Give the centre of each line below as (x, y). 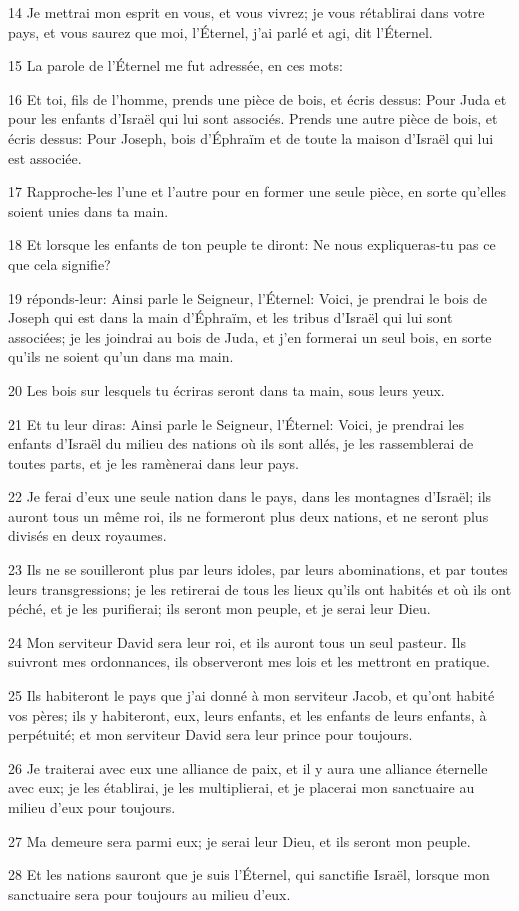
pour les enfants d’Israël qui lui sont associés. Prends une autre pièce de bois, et (253, 118)
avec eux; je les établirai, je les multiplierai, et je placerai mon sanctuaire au (241, 787)
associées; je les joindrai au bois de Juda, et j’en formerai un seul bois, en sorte (250, 336)
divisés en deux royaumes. (87, 535)
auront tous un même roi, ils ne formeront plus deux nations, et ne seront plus (248, 515)
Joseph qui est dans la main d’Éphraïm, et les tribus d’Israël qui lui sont (230, 317)
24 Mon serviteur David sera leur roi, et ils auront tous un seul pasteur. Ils (237, 641)
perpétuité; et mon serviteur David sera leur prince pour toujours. (210, 734)
